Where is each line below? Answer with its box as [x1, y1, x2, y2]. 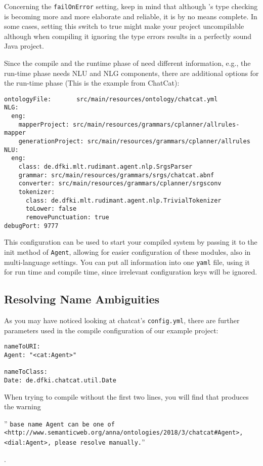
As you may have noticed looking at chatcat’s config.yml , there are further [4, 315, 240, 326]
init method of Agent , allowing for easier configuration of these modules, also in [4, 246, 251, 257]
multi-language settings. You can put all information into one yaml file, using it [4, 256, 250, 267]
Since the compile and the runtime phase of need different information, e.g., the [4, 58, 251, 68]
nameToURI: [4, 343, 40, 351]
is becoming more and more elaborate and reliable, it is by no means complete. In [4, 11, 257, 21]
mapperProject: [18, 121, 69, 128]
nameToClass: [4, 368, 48, 376]
